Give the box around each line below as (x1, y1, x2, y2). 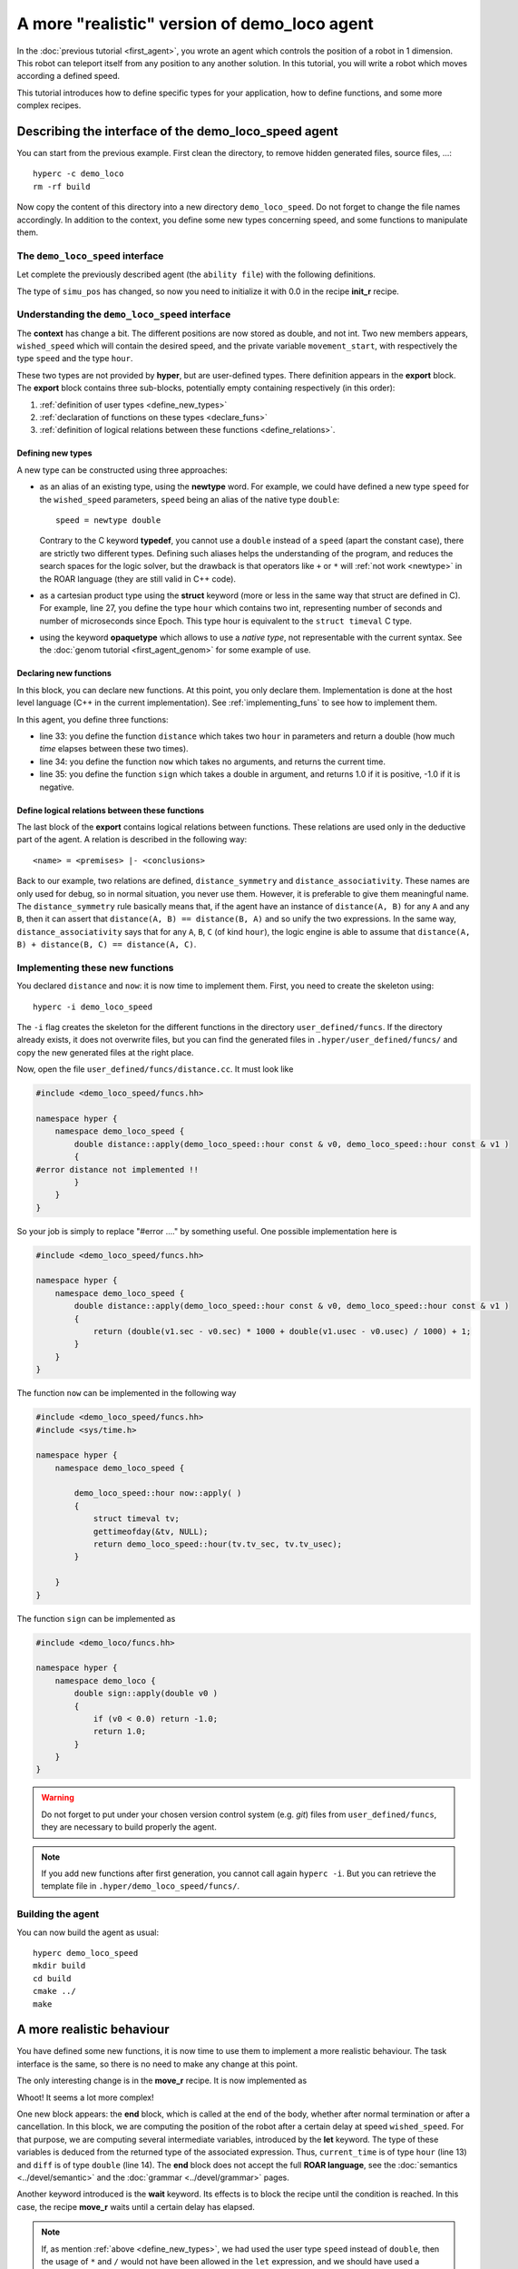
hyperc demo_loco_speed (33, 1948, 139, 1958)
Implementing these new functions (16, 961, 174, 974)
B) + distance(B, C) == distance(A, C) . (16, 939, 197, 950)
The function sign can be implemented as (16, 1613, 176, 1624)
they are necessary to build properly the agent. (41, 1822, 217, 1832)
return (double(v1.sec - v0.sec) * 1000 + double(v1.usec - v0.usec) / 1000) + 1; (93, 1326, 472, 1336)
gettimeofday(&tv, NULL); (93, 1526, 209, 1537)
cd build (33, 1973, 72, 1983)
